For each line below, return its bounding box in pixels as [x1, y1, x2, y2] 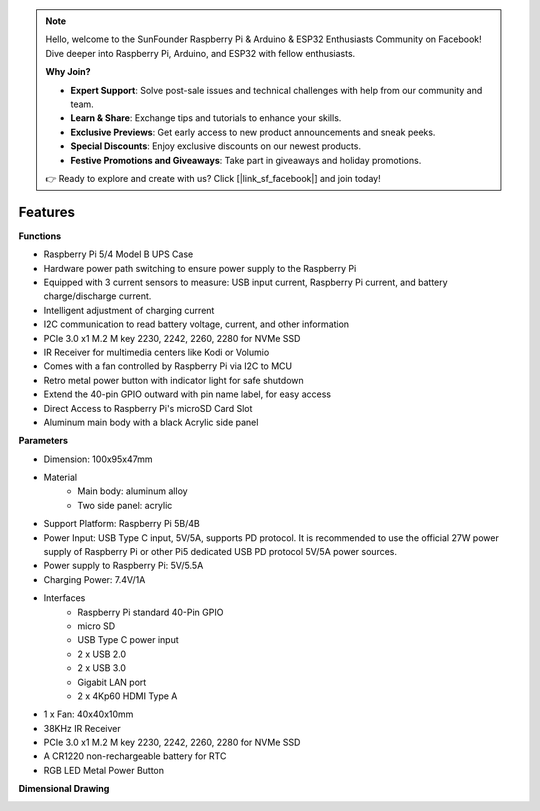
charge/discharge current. [43, 290, 152, 302]
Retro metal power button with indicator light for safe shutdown [43, 374, 304, 386]
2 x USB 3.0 [77, 662, 127, 674]
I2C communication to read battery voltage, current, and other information [43, 318, 350, 330]
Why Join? [45, 66, 91, 78]
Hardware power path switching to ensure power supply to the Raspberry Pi [43, 262, 357, 274]
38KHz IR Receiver [43, 722, 122, 734]
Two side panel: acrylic [77, 499, 173, 511]
